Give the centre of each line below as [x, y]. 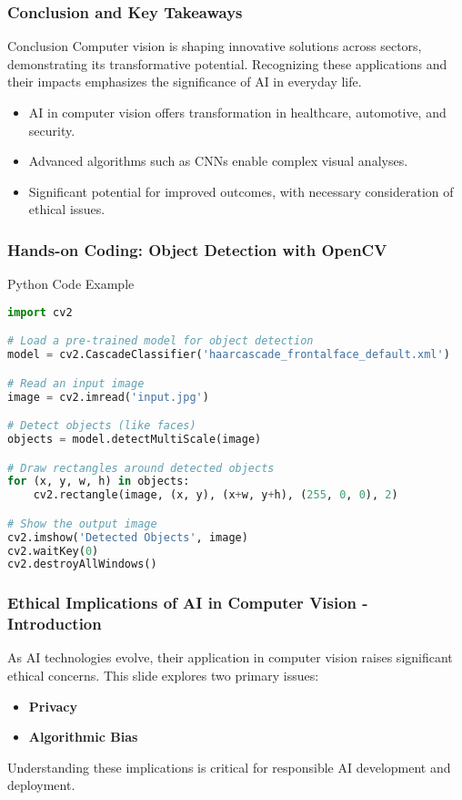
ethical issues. [67, 209]
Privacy [53, 706]
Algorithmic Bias [83, 737]
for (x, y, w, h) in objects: [99, 482]
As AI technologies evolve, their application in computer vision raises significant [230, 657]
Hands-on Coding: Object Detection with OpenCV [197, 249]
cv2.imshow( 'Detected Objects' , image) [128, 537]
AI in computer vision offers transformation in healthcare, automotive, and [237, 112]
